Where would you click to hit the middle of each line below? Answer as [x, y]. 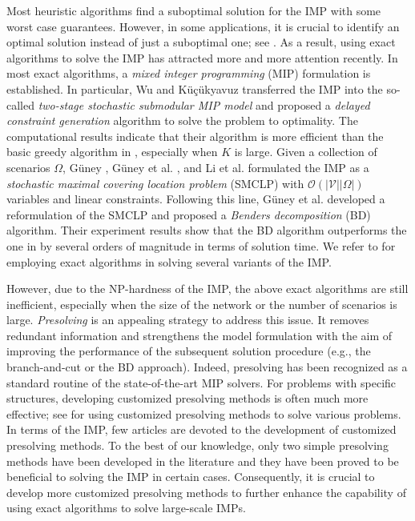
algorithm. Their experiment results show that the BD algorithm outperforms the [207, 230]
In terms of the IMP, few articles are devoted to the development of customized [201, 429]
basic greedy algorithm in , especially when [112, 152]
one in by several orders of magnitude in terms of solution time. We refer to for [201, 245]
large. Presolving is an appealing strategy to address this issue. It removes [188, 320]
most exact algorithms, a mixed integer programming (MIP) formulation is [189, 73]
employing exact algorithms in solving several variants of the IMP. [169, 261]
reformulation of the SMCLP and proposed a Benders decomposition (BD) [189, 214]
